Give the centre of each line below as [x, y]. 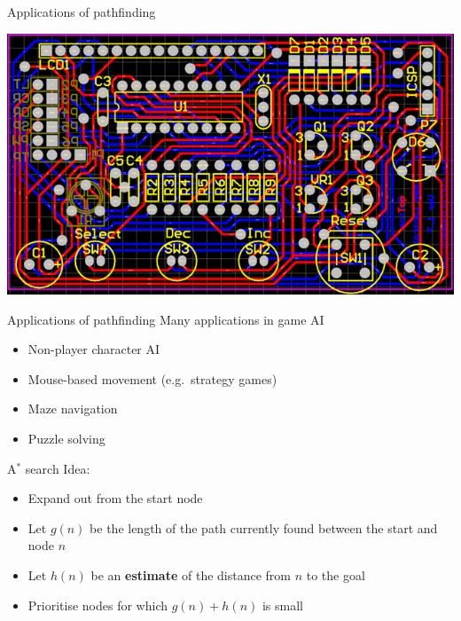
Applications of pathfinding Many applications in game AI [166, 319]
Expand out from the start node [115, 498]
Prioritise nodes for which [98, 605]
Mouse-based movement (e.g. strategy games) [152, 378]
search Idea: [58, 468]
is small [283, 605]
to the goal [336, 575]
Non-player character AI [94, 349]
